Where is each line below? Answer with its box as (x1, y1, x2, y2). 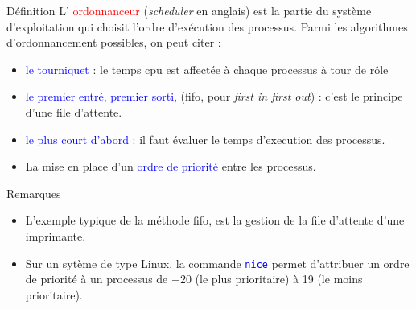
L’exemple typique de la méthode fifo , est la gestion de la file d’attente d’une (25, 212, 405, 229)
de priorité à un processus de (25, 270, 168, 287)
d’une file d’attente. (25, 103, 122, 120)
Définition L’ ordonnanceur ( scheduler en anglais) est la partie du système (6, 2, 372, 19)
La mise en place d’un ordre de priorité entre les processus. (25, 158, 316, 175)
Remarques (6, 184, 61, 201)
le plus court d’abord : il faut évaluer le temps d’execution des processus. (25, 130, 385, 147)
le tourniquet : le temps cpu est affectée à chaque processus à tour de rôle (25, 60, 389, 77)
